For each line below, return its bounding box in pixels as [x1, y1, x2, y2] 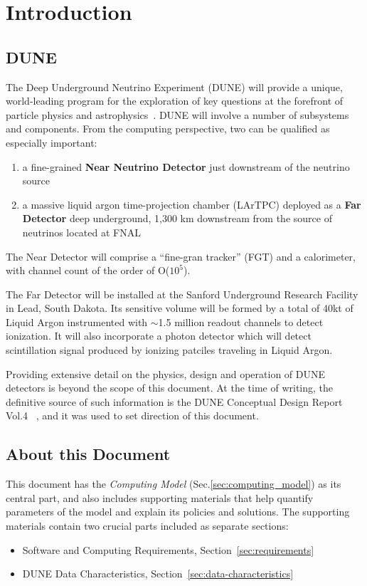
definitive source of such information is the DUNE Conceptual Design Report [6, 394, 343, 409]
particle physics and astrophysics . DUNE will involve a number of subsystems [6, 107, 349, 122]
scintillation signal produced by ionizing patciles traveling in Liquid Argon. [6, 342, 333, 357]
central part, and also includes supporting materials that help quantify [6, 490, 314, 505]
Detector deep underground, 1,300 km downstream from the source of [22, 211, 332, 226]
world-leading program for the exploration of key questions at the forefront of [6, 93, 344, 108]
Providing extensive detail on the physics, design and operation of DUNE [6, 366, 326, 381]
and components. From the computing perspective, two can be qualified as [6, 121, 330, 136]
